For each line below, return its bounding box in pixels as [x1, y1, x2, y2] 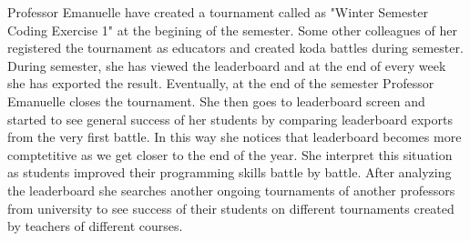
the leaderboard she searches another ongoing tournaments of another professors [7, 180, 455, 199]
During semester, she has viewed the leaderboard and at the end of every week [7, 55, 446, 75]
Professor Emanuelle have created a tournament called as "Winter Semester [7, 3, 428, 21]
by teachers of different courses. [7, 216, 183, 236]
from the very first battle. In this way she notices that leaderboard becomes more [7, 127, 462, 146]
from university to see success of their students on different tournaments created [7, 198, 455, 217]
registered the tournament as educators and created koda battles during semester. [7, 38, 464, 57]
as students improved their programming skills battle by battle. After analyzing [7, 163, 452, 182]
